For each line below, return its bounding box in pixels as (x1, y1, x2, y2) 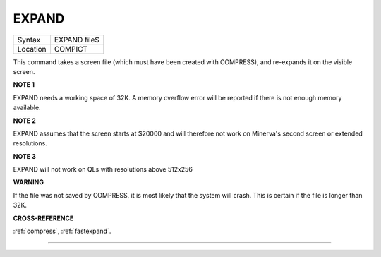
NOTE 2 (13, 116, 36, 125)
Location (17, 44, 47, 54)
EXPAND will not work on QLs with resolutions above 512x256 (13, 165, 193, 174)
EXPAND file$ (54, 35, 100, 44)
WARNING (13, 178, 44, 186)
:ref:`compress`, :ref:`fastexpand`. (13, 227, 111, 236)
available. (13, 103, 42, 112)
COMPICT (54, 44, 88, 54)
